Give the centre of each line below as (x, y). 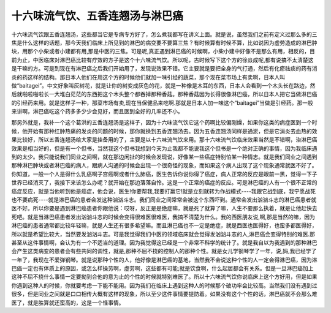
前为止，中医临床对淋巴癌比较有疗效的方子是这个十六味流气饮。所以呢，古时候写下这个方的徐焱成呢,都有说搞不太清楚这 (162, 60)
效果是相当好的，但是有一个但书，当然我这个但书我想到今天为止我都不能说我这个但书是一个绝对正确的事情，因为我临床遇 (164, 148)
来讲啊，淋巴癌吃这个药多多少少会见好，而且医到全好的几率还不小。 (97, 111)
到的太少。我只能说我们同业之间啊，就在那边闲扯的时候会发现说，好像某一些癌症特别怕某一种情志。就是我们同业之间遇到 (164, 157)
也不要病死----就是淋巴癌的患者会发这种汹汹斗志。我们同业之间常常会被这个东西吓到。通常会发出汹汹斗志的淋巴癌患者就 (164, 200)
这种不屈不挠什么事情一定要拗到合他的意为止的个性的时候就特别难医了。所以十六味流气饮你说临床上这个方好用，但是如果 (164, 277)
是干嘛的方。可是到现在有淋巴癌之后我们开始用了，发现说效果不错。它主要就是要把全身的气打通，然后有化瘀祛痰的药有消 (164, 69)
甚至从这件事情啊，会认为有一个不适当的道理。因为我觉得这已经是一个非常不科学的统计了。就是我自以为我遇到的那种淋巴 (164, 243)
